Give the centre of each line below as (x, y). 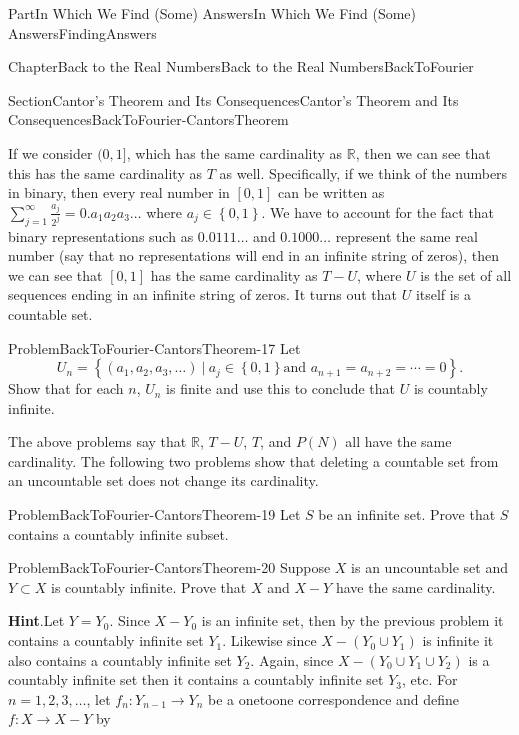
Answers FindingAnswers (82, 32)
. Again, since (292, 659)
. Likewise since (269, 640)
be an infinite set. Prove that (407, 514)
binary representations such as (101, 235)
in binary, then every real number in (119, 192)
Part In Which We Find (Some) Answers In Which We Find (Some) (212, 13)
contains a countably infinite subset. (118, 533)
